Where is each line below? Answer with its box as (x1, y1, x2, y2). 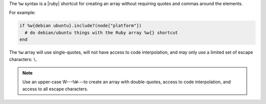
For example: (9, 10, 36, 16)
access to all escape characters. (22, 86, 88, 92)
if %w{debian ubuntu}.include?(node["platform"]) (19, 23, 142, 29)
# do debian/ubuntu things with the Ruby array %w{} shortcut (25, 30, 178, 35)
